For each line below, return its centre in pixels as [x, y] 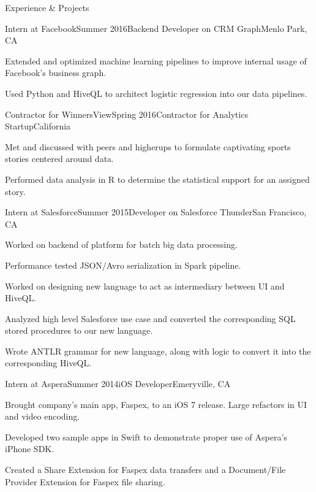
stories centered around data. [59, 159]
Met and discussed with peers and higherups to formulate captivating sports [148, 146]
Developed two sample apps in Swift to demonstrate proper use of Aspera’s [146, 436]
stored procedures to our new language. [79, 330]
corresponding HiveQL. [48, 363]
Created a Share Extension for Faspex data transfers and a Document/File [145, 470]
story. [15, 191]
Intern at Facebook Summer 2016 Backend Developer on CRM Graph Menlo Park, [156, 28]
